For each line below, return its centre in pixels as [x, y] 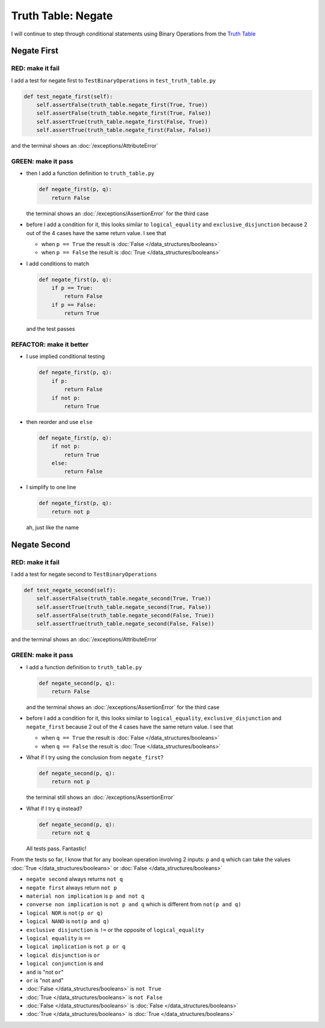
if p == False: [74, 305]
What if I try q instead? [54, 809]
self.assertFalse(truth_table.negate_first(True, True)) [122, 105]
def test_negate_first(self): [68, 96]
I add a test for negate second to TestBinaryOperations [84, 574]
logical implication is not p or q [76, 947]
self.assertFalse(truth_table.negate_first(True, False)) [124, 113]
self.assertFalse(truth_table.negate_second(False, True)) [125, 616]
